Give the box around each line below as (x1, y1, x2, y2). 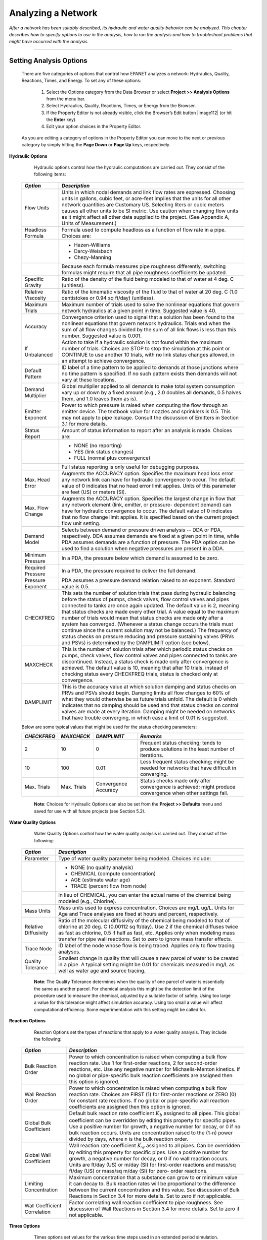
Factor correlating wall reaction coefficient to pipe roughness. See (69, 1199, 223, 1206)
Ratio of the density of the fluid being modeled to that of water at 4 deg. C (61, 275, 234, 282)
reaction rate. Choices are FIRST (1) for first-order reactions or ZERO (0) (69, 1091, 237, 1098)
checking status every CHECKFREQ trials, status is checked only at (61, 670, 218, 677)
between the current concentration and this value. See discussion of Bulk (69, 1186, 240, 1193)
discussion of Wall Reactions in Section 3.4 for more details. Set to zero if (69, 1205, 240, 1212)
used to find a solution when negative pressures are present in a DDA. (61, 545, 224, 552)
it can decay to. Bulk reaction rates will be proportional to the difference (69, 1180, 236, 1187)
